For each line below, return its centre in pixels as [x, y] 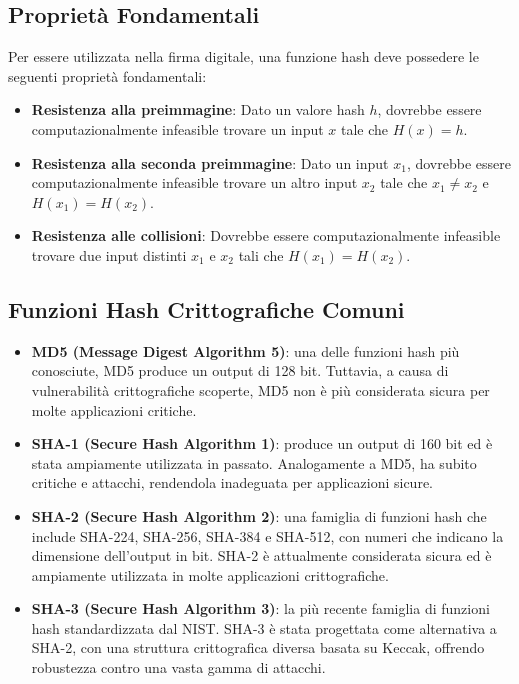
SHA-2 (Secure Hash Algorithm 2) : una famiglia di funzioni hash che [259, 515]
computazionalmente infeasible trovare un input [177, 128]
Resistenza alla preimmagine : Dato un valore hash [198, 109]
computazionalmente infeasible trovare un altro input [194, 182]
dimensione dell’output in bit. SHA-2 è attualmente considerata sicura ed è [261, 555]
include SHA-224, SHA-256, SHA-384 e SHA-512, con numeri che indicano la [267, 535]
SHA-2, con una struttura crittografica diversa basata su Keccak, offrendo [258, 647]
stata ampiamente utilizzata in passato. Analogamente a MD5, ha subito [254, 462]
